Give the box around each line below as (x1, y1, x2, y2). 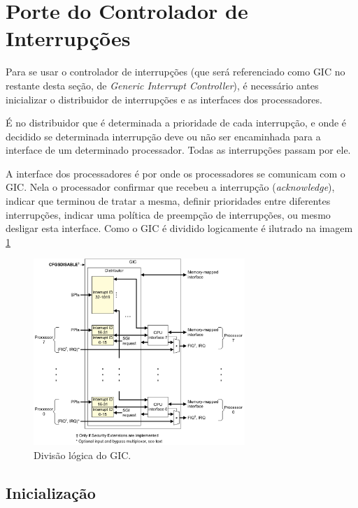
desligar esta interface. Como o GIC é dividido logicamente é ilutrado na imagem (6, 221, 353, 235)
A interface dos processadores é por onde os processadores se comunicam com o (6, 166, 345, 180)
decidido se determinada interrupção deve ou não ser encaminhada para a (6, 129, 321, 143)
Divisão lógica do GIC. (34, 447, 131, 462)
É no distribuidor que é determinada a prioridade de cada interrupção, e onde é (6, 115, 347, 130)
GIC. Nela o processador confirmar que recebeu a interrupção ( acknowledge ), (6, 180, 335, 194)
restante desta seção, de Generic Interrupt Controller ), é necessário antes (6, 78, 319, 92)
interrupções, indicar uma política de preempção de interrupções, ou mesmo (6, 207, 331, 222)
